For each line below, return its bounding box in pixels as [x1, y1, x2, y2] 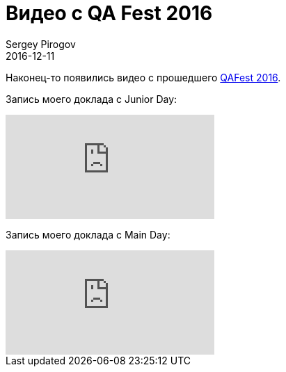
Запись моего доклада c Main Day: [6, 228, 170, 241]
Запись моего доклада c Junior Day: [6, 92, 177, 105]
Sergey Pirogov [6, 38, 76, 50]
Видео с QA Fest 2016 [6, 1, 213, 25]
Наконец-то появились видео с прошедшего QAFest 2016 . [6, 71, 281, 83]
